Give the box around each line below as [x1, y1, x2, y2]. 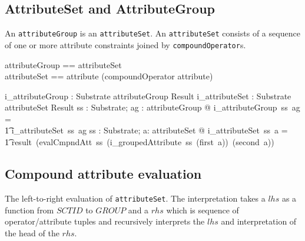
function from [5, 203, 54, 216]
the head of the [5, 226, 59, 239]
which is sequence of [166, 203, 239, 216]
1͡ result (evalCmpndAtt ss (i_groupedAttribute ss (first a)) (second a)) [5, 136, 274, 148]
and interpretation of [221, 215, 297, 227]
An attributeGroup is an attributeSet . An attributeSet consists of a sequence [5, 27, 300, 39]
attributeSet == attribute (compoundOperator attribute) [5, 70, 213, 82]
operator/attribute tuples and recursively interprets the [5, 215, 205, 227]
